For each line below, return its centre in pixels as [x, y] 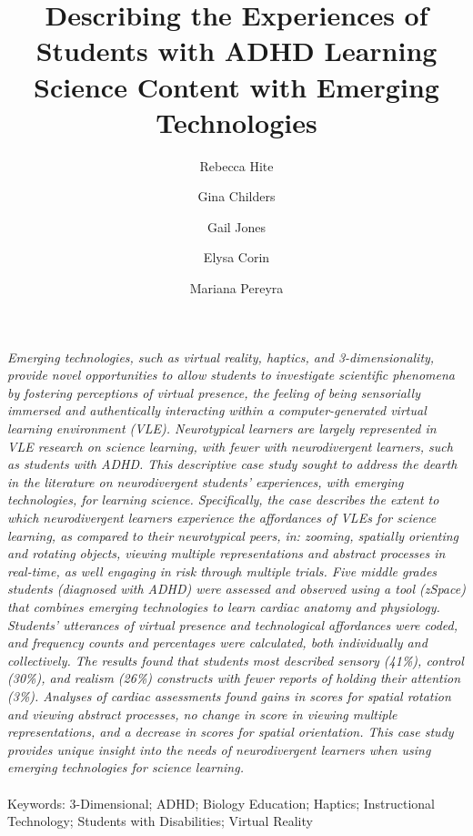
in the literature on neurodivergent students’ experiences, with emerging [206, 481]
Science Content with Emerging [236, 86]
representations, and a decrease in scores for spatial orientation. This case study [231, 732]
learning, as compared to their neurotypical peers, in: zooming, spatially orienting [233, 535]
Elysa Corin [236, 257]
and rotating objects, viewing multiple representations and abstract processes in [226, 553]
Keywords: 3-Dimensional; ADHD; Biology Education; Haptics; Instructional [221, 803]
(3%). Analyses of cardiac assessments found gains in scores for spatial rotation [229, 695]
